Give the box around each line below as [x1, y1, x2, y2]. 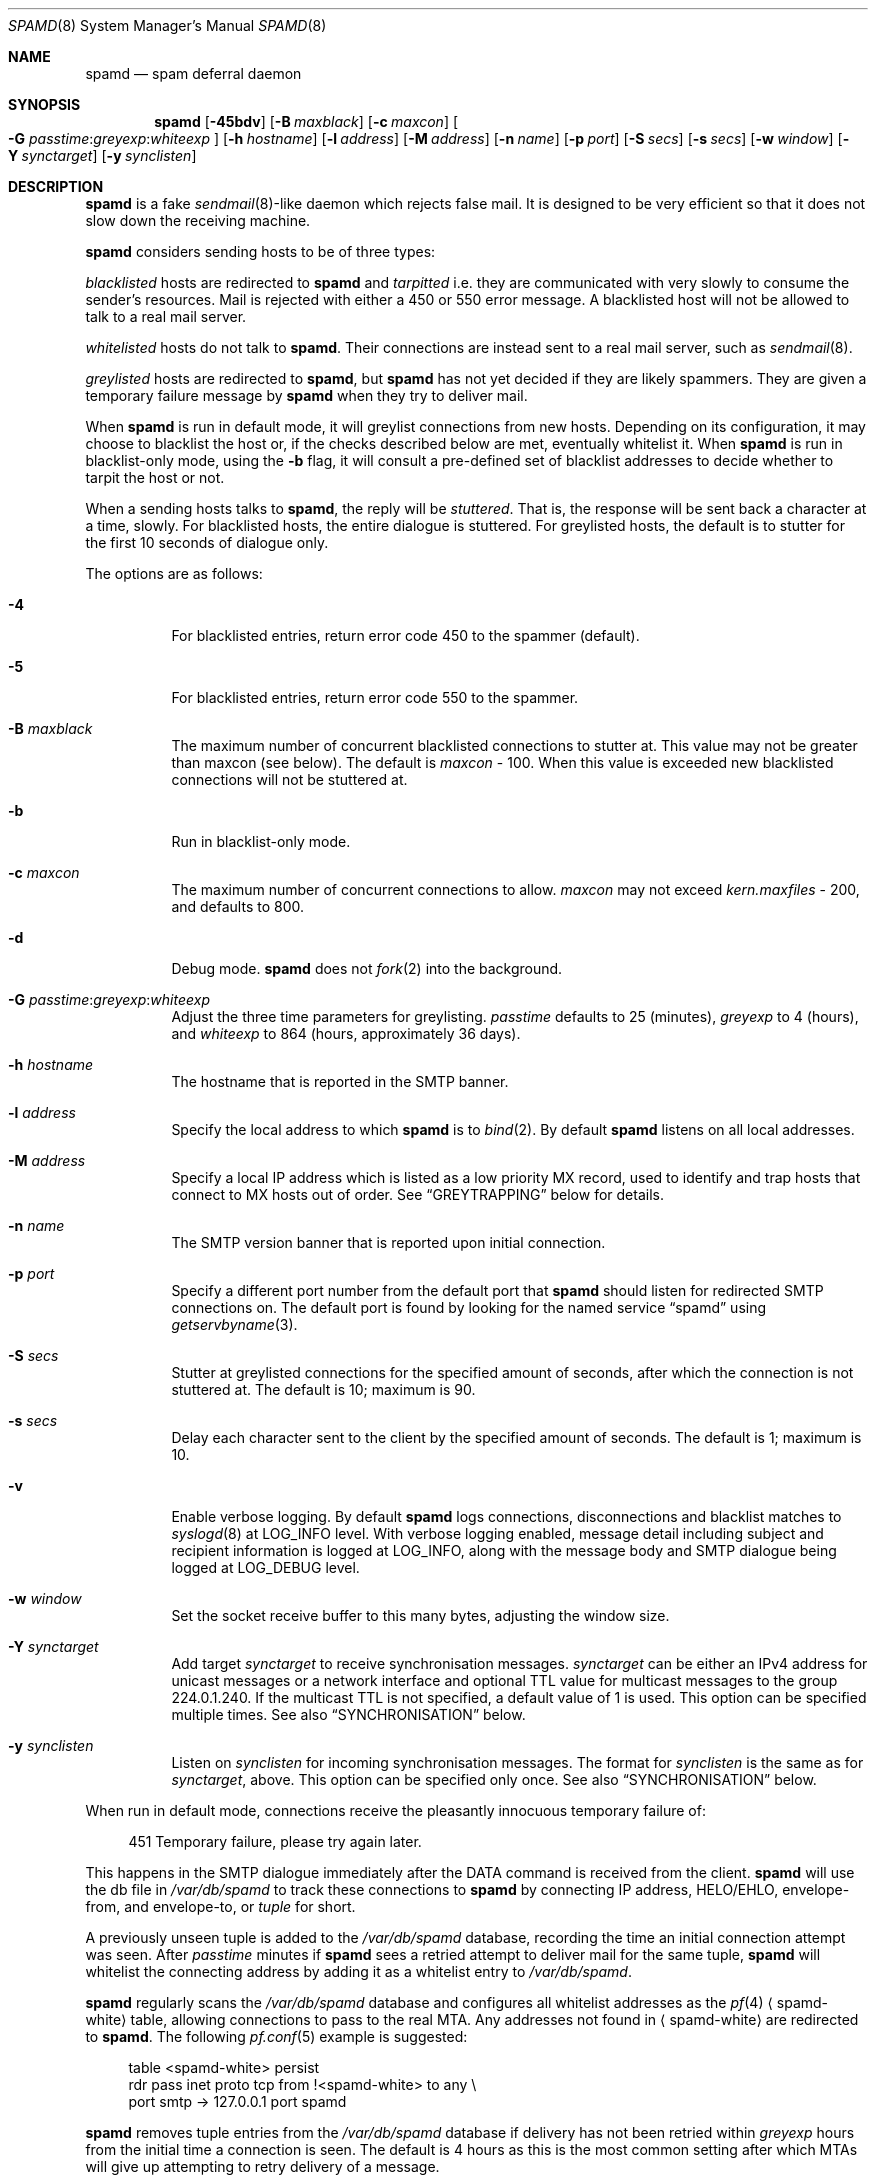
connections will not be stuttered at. [171, 771, 408, 788]
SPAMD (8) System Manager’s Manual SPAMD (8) [8, 17, 327, 34]
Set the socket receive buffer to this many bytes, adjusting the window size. [171, 1607, 670, 1624]
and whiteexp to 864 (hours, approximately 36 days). [171, 1025, 521, 1042]
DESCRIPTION [8, 178, 104, 195]
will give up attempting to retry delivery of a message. [85, 2158, 440, 2175]
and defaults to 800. [171, 898, 305, 915]
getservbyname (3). [171, 1316, 298, 1333]
